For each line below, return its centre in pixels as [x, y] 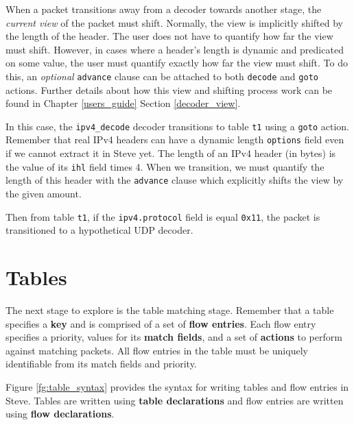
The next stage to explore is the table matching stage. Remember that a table [170, 310]
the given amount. [44, 194]
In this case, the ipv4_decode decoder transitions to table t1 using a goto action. [177, 126]
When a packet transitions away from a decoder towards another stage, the [164, 9]
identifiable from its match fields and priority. [101, 364]
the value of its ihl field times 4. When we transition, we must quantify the [165, 166]
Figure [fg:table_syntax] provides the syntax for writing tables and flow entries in [177, 386]
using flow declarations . [60, 414]
